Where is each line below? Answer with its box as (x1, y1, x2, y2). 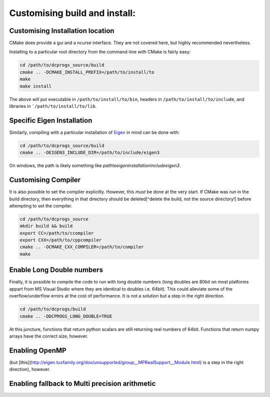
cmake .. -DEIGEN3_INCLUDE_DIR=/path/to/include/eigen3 (19, 150, 160, 155)
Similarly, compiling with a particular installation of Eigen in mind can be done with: (9, 129, 180, 135)
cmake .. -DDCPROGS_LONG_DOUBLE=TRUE (19, 313, 112, 319)
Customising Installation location (9, 26, 114, 35)
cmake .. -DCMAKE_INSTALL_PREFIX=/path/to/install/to (19, 69, 154, 75)
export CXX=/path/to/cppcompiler (19, 237, 102, 243)
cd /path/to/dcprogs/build (19, 306, 86, 312)
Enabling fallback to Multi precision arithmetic (9, 379, 156, 388)
